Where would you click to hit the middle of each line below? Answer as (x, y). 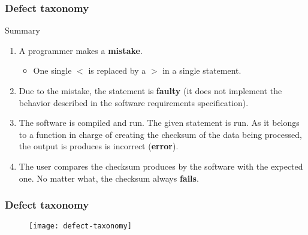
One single (52, 70)
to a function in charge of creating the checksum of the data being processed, (160, 134)
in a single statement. (202, 70)
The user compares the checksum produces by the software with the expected (161, 166)
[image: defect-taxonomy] (80, 226)
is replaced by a (117, 70)
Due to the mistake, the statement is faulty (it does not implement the (150, 91)
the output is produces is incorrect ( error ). (99, 146)
